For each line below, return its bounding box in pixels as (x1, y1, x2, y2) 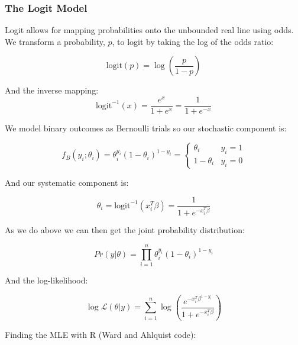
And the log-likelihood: (5, 274, 88, 286)
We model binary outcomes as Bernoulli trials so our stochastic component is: (5, 122, 287, 134)
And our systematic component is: (5, 176, 129, 188)
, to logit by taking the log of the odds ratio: (112, 35, 274, 47)
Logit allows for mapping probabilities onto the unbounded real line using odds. (5, 24, 294, 36)
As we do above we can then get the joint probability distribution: (5, 224, 245, 236)
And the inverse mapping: (5, 84, 99, 96)
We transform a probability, (5, 35, 105, 47)
